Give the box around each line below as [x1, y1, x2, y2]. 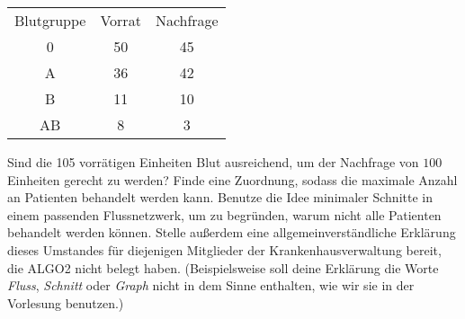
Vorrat [100, 10, 141, 31]
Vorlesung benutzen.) [7, 293, 124, 312]
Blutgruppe [14, 10, 86, 31]
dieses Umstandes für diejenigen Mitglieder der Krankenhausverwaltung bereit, [7, 240, 442, 259]
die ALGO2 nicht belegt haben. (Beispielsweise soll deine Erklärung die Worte [7, 258, 439, 277]
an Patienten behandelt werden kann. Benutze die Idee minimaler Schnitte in [7, 188, 433, 207]
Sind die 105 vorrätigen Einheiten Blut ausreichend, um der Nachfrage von [7, 153, 419, 171]
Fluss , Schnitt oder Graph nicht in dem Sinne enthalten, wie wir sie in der [7, 276, 415, 295]
